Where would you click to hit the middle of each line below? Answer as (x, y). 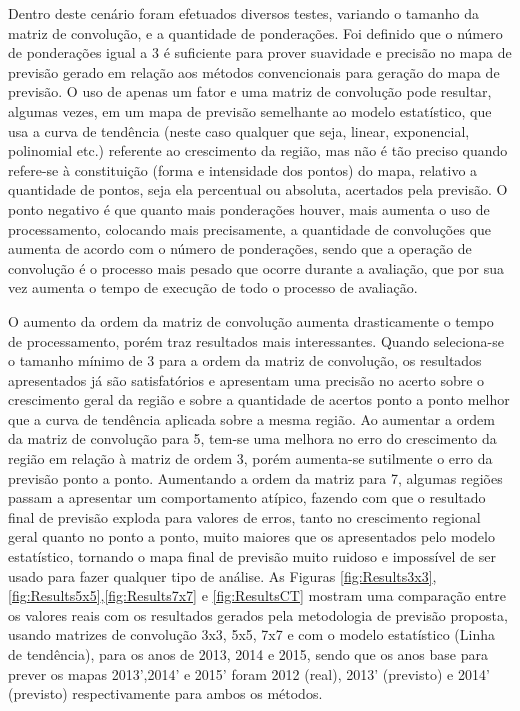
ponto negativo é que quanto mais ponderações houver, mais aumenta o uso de (249, 208)
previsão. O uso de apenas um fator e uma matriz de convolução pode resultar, (250, 91)
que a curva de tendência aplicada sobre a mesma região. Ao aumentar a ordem (251, 418)
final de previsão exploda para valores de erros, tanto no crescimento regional (244, 516)
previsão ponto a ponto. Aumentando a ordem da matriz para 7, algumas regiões (255, 477)
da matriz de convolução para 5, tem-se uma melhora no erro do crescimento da (252, 438)
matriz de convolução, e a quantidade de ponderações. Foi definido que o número (255, 32)
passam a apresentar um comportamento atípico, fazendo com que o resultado (247, 497)
